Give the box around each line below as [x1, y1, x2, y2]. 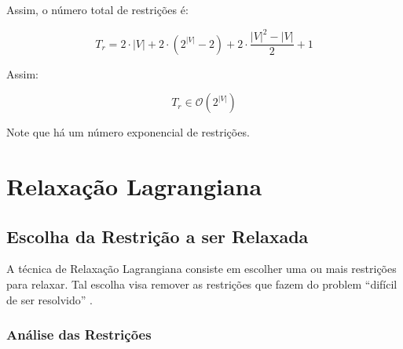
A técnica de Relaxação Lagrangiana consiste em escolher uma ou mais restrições [6, 260, 397, 277]
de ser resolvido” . [6, 291, 93, 307]
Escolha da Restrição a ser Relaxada [6, 224, 309, 248]
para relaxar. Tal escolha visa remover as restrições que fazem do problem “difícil [6, 275, 398, 292]
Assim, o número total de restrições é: [6, 2, 189, 17]
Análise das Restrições [6, 325, 152, 344]
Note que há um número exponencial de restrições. [6, 124, 250, 140]
